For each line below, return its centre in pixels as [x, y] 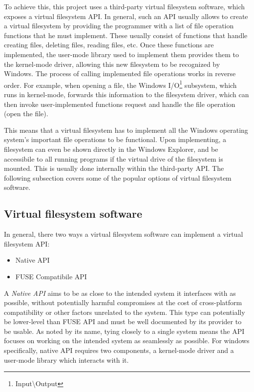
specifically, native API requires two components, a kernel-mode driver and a [119, 350]
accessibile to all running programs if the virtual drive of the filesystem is [114, 158]
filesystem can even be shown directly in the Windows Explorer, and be [111, 149]
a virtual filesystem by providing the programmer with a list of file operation [119, 26]
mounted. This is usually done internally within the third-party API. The [114, 168]
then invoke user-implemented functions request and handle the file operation [120, 104]
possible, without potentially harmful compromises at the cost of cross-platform [123, 302]
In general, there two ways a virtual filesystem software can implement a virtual [124, 234]
